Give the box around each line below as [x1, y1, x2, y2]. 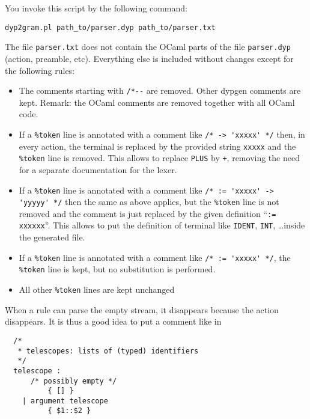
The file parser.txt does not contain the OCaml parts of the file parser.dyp [5, 40, 291, 53]
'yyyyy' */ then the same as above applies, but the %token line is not [19, 195, 279, 208]
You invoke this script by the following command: [5, 2, 187, 14]
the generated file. [19, 231, 85, 243]
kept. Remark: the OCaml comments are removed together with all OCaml [19, 96, 295, 108]
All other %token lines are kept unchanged [19, 283, 175, 296]
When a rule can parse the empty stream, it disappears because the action [5, 303, 279, 316]
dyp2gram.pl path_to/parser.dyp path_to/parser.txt [5, 23, 216, 32]
